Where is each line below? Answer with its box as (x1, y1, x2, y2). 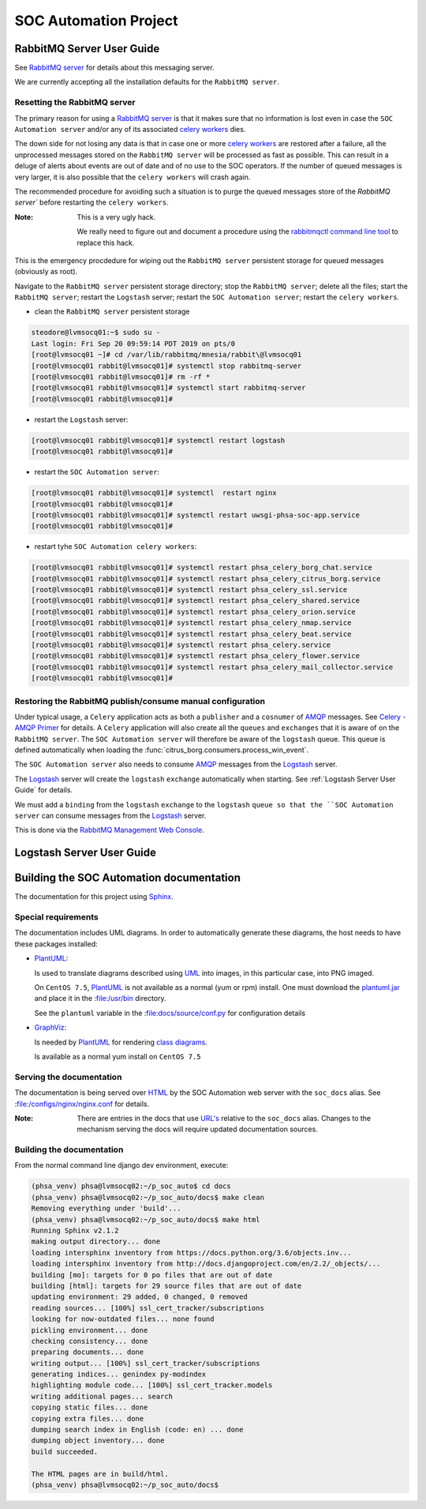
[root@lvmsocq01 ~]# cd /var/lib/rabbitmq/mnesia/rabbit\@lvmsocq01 (31, 350, 302, 359)
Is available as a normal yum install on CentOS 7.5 (34, 1052, 201, 1061)
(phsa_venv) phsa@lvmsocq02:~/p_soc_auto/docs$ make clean (31, 1193, 264, 1202)
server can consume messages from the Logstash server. (14, 811, 207, 821)
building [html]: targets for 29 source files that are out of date (31, 1281, 302, 1290)
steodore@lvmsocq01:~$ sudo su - (31, 328, 161, 337)
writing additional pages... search (31, 1391, 174, 1401)
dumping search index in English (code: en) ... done (31, 1425, 244, 1434)
